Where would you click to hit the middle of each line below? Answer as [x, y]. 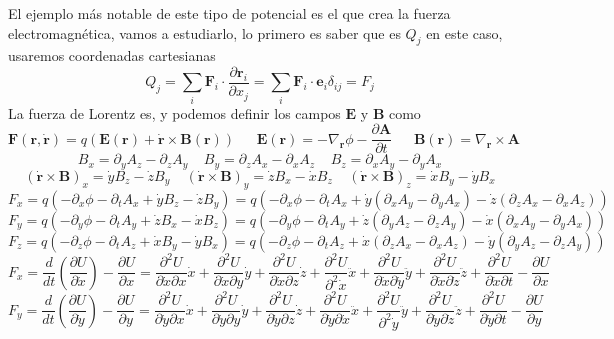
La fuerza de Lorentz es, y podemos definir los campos [174, 112]
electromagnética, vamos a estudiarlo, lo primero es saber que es [204, 32]
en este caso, [464, 32]
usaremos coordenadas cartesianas [112, 55]
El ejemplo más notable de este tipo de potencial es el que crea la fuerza [229, 13]
